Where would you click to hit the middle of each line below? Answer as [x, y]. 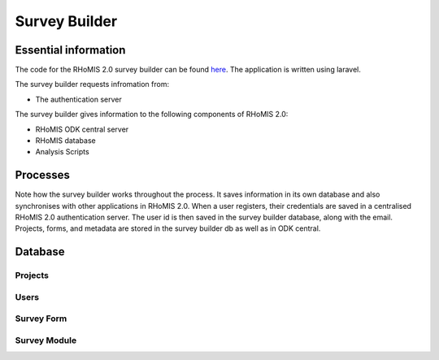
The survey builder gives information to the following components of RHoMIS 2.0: [152, 115]
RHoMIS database [66, 141]
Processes [43, 175]
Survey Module [46, 340]
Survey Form [41, 319]
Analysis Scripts [62, 152]
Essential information [70, 50]
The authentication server [78, 99]
